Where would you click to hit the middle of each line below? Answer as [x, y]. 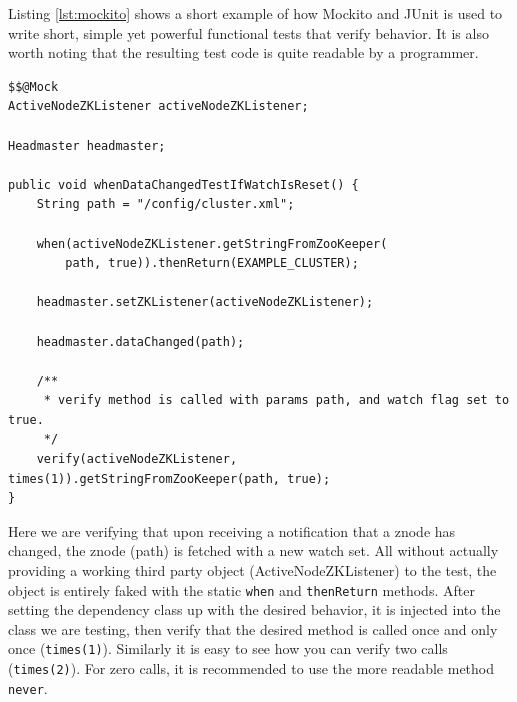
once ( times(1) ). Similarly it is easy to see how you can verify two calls [228, 648]
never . [28, 687]
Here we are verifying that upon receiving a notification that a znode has [232, 530]
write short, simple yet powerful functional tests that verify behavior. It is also [248, 32]
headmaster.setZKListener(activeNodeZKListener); [205, 302]
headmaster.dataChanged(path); [140, 341]
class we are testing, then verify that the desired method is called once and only [253, 628]
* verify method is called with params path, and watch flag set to [276, 400]
